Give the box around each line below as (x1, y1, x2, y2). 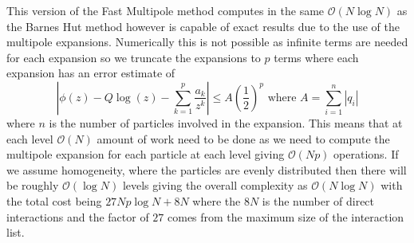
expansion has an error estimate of (6, 65, 175, 81)
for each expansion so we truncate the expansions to (6, 49, 261, 65)
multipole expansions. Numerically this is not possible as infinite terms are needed (6, 33, 408, 50)
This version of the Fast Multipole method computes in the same (6, 2, 325, 18)
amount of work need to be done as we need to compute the (97, 130, 390, 147)
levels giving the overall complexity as (122, 177, 308, 194)
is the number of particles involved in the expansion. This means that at (49, 114, 403, 131)
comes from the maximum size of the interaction (168, 208, 404, 225)
